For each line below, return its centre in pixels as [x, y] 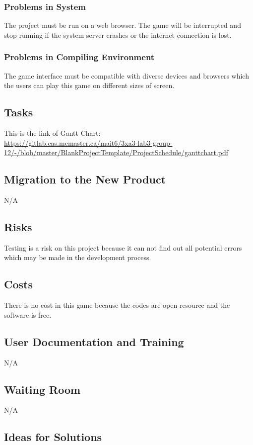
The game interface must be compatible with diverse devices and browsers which [126, 75]
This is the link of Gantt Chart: [52, 133]
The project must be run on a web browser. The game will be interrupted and [123, 25]
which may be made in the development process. [78, 257]
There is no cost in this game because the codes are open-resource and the [117, 305]
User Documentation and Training [94, 341]
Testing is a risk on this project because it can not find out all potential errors [123, 247]
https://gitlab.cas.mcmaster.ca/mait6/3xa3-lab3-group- [88, 142]
